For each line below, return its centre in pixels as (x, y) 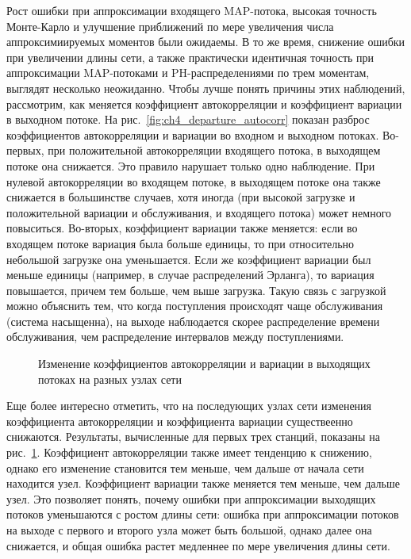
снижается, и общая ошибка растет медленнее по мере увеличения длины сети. (198, 545)
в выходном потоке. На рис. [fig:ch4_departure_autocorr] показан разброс (188, 119)
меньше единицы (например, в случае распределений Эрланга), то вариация (190, 275)
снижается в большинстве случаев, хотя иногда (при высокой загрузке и (181, 197)
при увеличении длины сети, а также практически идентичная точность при (190, 57)
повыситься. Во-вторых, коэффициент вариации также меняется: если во (182, 228)
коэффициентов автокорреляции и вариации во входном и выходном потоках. (193, 134)
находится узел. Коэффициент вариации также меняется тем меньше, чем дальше (203, 483)
